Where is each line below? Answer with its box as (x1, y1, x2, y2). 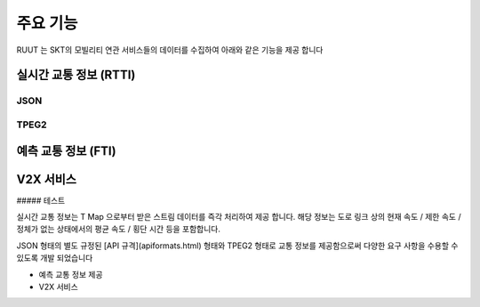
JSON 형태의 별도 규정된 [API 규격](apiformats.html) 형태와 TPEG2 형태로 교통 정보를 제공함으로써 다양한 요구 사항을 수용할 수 (16, 240, 459, 251)
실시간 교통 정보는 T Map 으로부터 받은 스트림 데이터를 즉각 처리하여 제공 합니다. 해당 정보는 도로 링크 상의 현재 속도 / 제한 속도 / (16, 212, 461, 222)
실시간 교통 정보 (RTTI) (16, 68, 136, 83)
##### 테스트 (16, 195, 66, 206)
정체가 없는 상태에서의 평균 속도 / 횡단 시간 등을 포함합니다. (16, 223, 221, 235)
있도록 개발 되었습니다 (16, 253, 93, 263)
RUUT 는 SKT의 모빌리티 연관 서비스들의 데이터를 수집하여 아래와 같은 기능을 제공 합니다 (16, 44, 324, 55)
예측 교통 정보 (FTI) (16, 143, 116, 158)
